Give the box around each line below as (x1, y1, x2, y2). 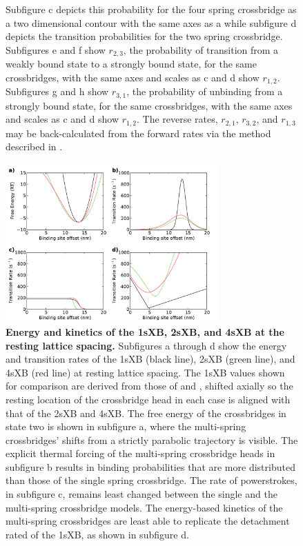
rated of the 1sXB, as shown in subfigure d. (6, 527, 189, 541)
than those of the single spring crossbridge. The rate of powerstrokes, (6, 473, 297, 487)
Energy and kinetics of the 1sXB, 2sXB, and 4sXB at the (6, 324, 284, 338)
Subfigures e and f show (6, 42, 106, 57)
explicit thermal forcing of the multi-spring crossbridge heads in (6, 446, 275, 461)
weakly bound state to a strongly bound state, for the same (6, 57, 257, 71)
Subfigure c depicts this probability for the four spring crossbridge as (6, 2, 297, 16)
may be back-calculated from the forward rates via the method (6, 125, 271, 140)
